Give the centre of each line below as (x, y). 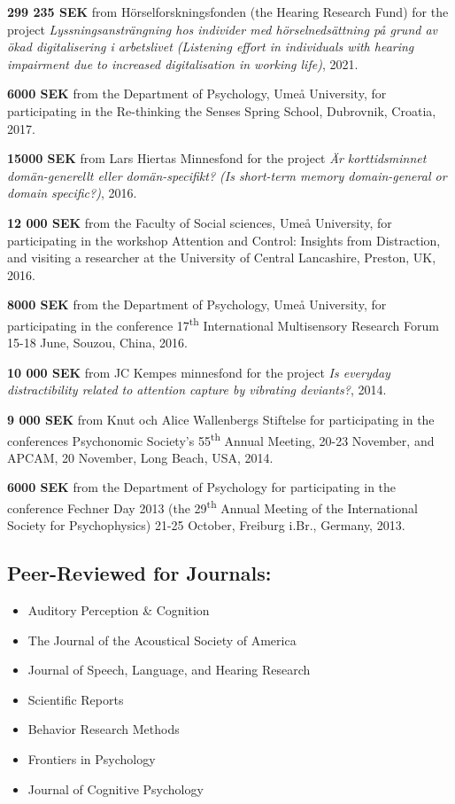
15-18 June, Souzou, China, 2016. (97, 343)
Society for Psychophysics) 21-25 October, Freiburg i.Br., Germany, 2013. (206, 525)
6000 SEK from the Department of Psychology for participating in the (202, 487)
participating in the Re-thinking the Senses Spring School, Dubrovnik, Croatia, (222, 110)
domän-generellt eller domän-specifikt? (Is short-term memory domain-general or (227, 175)
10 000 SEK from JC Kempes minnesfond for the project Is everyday (199, 372)
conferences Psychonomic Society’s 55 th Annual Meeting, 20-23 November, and (221, 439)
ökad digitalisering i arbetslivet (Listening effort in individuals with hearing (211, 47)
